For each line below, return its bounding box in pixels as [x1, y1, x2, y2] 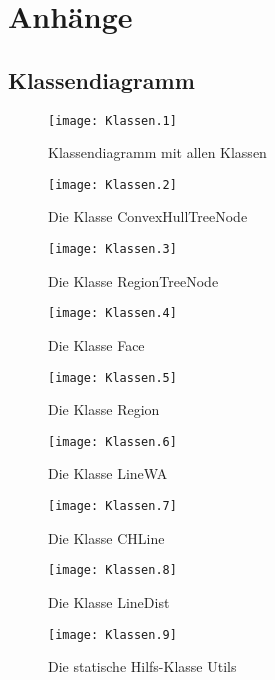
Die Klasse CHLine [48, 527, 165, 548]
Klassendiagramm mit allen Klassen [48, 142, 267, 163]
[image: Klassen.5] [48, 370, 177, 385]
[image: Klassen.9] [48, 627, 177, 642]
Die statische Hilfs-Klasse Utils [48, 656, 237, 677]
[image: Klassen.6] [48, 434, 177, 449]
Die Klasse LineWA [48, 463, 168, 484]
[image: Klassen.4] [48, 306, 177, 321]
